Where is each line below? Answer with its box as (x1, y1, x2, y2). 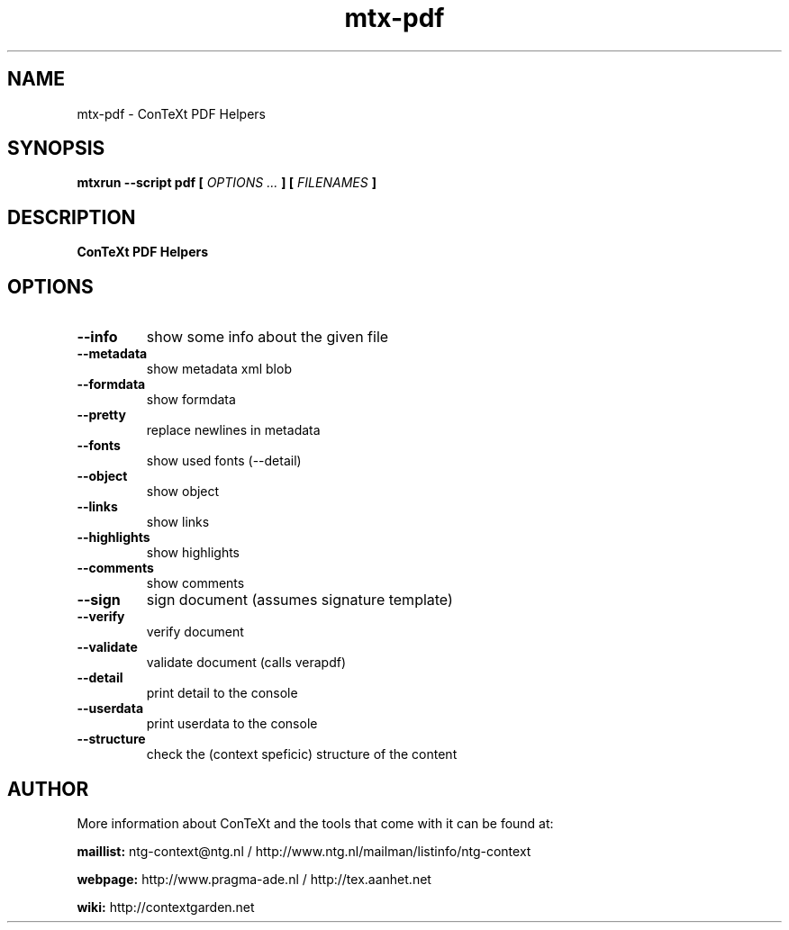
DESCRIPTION (7, 205, 136, 229)
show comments (146, 575, 245, 591)
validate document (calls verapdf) (146, 655, 347, 671)
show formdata (146, 392, 236, 408)
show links (146, 514, 210, 530)
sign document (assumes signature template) (146, 591, 453, 609)
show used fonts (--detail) (146, 453, 302, 469)
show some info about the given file (146, 328, 389, 347)
